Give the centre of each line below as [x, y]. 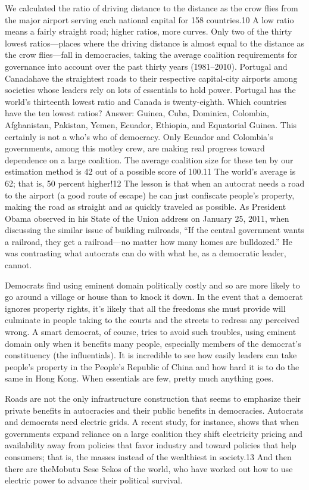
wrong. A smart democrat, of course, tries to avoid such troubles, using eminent [151, 332]
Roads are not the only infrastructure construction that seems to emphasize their [153, 398]
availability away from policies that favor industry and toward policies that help [151, 445]
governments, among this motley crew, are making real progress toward [135, 148]
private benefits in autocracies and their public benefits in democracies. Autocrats [154, 410]
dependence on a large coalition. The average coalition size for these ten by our [149, 159]
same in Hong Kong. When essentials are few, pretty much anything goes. [139, 378]
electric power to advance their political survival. [94, 480]
